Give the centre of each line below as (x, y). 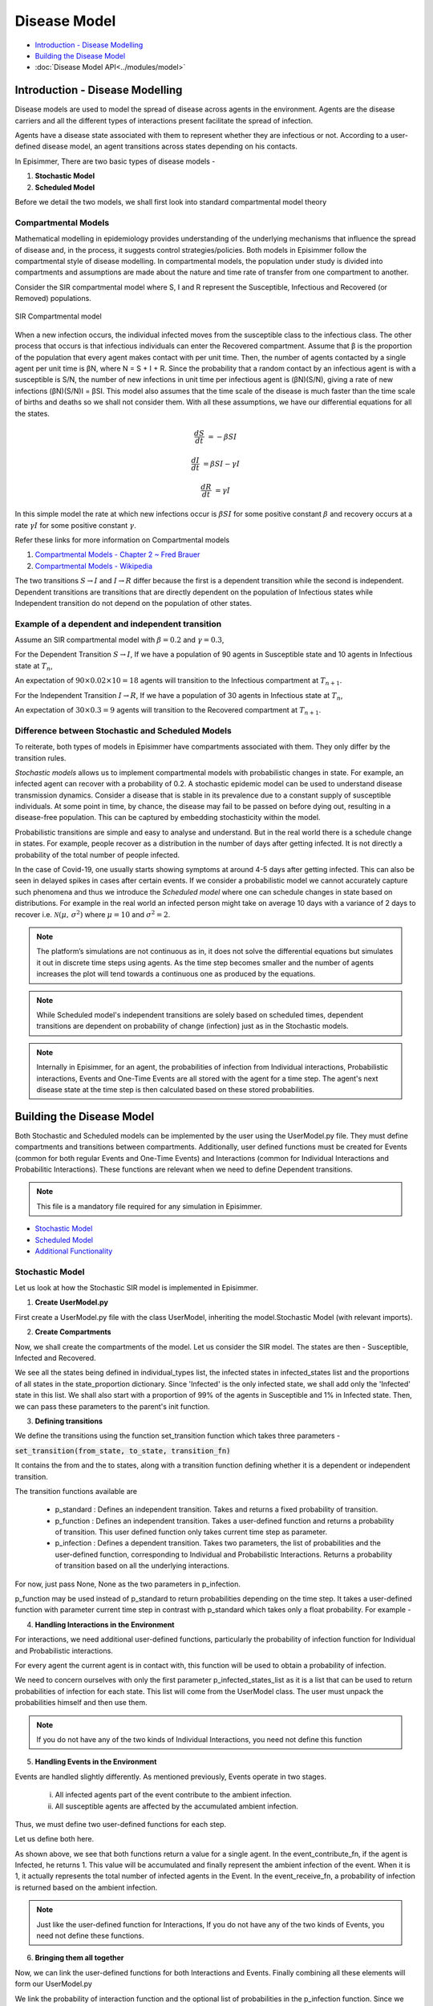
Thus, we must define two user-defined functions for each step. (120, 1824)
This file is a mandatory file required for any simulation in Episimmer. (149, 1206)
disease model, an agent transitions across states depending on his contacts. (170, 146)
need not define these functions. (90, 1936)
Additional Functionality (74, 1251)
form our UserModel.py (53, 1984)
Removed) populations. (53, 298)
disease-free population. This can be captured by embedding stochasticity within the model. (168, 818)
